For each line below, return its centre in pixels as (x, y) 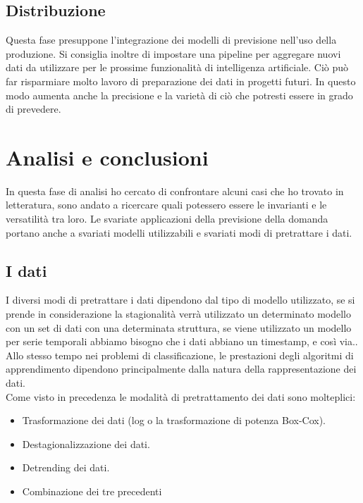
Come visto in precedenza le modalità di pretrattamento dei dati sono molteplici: (181, 396)
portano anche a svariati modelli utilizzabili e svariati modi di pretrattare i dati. (179, 232)
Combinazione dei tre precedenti (92, 491)
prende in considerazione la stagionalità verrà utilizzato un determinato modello (178, 314)
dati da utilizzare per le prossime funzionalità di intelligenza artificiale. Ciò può (177, 67)
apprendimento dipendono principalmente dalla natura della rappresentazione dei (181, 369)
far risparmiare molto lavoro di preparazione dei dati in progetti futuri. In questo (181, 81)
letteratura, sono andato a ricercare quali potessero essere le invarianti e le (166, 205)
